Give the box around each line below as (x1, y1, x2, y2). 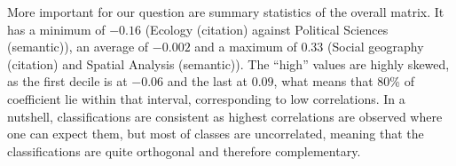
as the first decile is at (7, 72, 128, 91)
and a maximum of (194, 37, 297, 56)
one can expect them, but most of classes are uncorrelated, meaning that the (7, 124, 424, 143)
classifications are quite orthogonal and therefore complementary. (7, 141, 361, 160)
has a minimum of (7, 20, 106, 38)
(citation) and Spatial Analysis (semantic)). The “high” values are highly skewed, (7, 54, 450, 73)
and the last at (167, 72, 248, 91)
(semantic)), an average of (7, 37, 149, 56)
